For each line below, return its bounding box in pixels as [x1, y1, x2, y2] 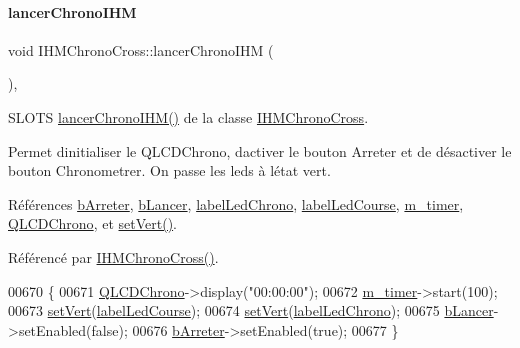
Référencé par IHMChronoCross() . [8, 246, 219, 267]
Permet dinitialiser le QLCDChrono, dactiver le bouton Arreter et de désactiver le [8, 140, 512, 161]
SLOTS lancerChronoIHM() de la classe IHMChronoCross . [8, 106, 369, 127]
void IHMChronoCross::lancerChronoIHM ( [8, 39, 274, 60]
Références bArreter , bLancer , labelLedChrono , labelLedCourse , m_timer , [8, 193, 464, 214]
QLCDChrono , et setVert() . [8, 213, 177, 234]
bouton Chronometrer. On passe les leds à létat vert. [8, 160, 331, 181]
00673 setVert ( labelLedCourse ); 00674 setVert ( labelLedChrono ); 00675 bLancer [8, 300, 494, 321]
